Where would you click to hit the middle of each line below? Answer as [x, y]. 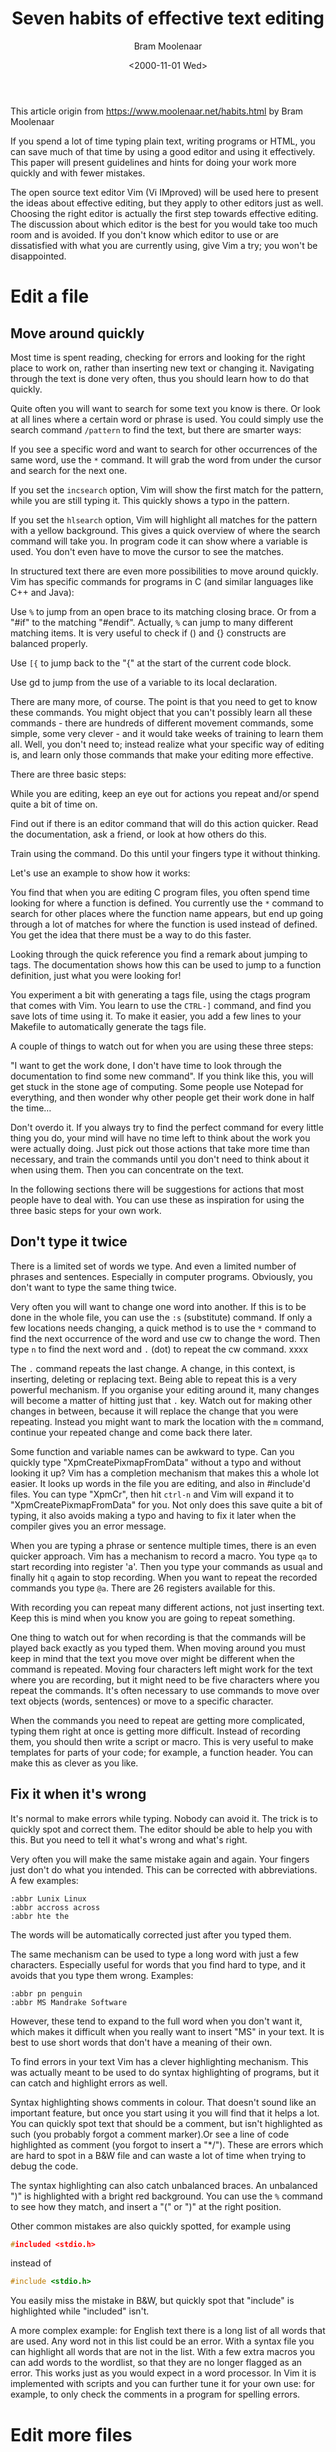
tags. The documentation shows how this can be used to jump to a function [166, 964]
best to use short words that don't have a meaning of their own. [141, 2042]
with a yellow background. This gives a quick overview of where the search [165, 530]
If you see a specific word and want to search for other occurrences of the [164, 449]
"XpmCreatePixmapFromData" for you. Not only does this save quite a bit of [166, 1504]
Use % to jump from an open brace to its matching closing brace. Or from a [163, 611]
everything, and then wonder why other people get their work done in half [162, 1097]
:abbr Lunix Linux [48, 1898]
